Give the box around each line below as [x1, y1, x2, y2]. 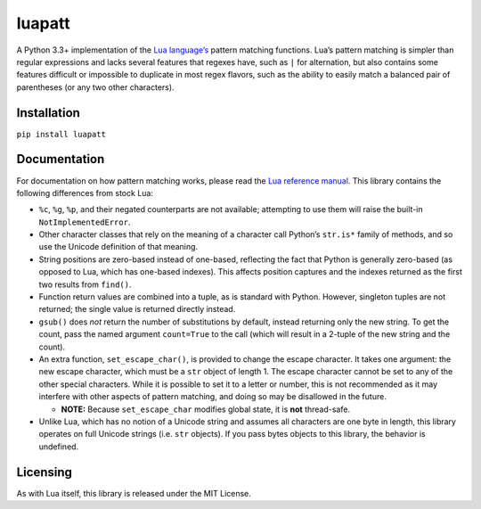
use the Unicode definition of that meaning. [38, 242, 199, 252]
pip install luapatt [16, 129, 107, 139]
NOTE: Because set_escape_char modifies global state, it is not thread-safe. [61, 404, 351, 415]
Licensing [16, 464, 73, 480]
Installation [16, 105, 80, 120]
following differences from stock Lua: [16, 187, 153, 198]
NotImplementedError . [38, 217, 131, 227]
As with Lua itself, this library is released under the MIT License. [16, 488, 251, 498]
